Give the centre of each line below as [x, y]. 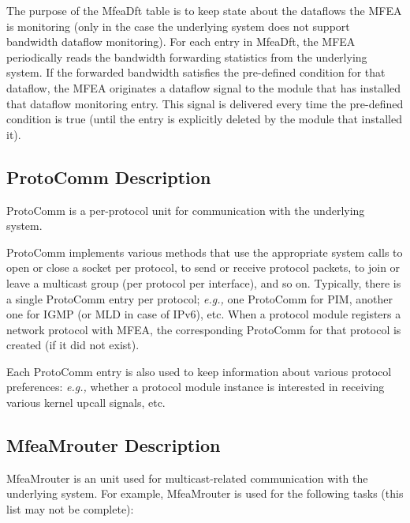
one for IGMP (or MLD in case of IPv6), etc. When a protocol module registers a [204, 314]
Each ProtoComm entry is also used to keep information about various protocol [199, 371]
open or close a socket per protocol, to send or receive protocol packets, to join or [203, 267]
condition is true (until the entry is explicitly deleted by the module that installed [205, 119]
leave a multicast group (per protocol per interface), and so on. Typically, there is [204, 282]
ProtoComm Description [109, 177]
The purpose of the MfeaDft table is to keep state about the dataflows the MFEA [204, 10]
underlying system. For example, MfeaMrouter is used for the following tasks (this [205, 493]
